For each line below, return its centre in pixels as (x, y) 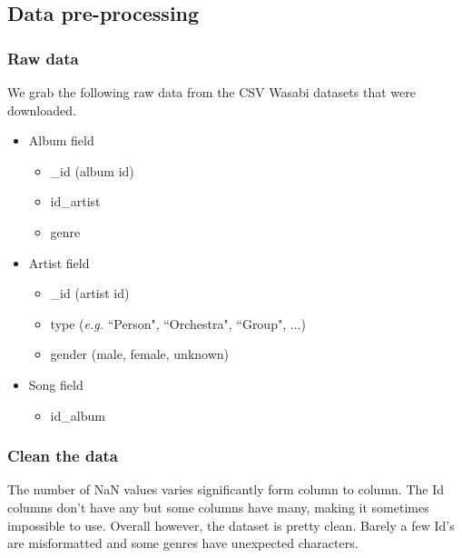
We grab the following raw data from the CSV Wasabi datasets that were (211, 92)
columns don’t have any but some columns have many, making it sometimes (218, 507)
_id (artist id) (90, 293)
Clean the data (63, 456)
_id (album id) (92, 170)
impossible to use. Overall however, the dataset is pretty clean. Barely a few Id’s (231, 525)
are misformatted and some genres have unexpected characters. (183, 543)
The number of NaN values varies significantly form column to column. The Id (226, 489)
